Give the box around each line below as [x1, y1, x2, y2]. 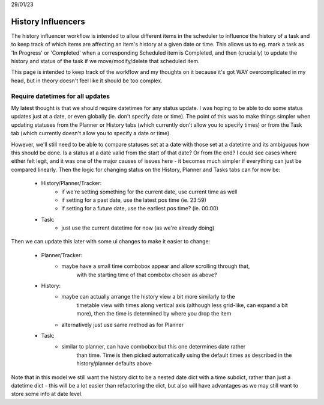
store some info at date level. [11, 391, 83, 398]
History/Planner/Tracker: [41, 180, 102, 187]
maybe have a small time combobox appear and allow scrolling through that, [61, 263, 250, 270]
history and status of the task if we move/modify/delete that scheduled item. [11, 58, 200, 65]
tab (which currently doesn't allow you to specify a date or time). [11, 130, 171, 137]
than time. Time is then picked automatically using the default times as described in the [76, 352, 292, 359]
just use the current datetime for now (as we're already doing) [61, 224, 215, 231]
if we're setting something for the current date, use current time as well [61, 188, 238, 195]
